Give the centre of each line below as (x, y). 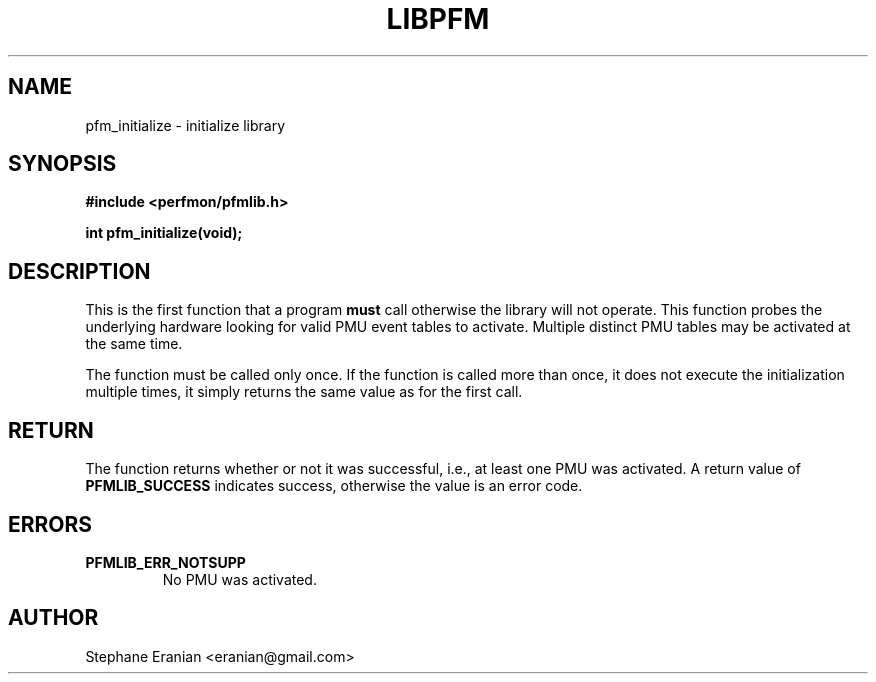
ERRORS (50, 524)
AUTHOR (53, 618)
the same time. (134, 344)
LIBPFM (438, 19)
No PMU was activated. (239, 579)
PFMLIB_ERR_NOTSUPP (165, 562)
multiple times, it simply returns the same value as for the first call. (304, 392)
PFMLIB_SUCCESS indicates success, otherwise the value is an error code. (334, 486)
